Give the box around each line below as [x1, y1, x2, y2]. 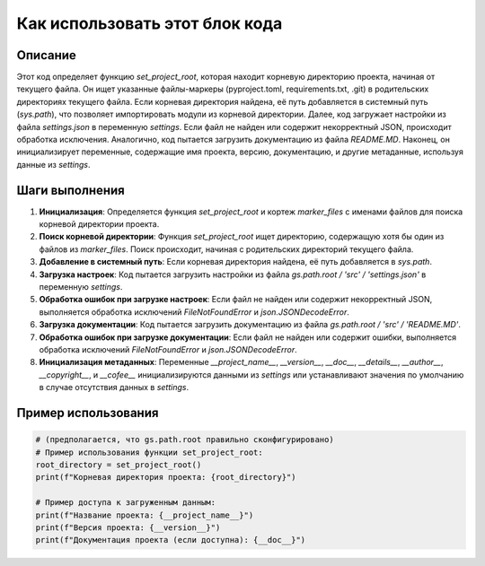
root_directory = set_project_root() [35, 459, 202, 470]
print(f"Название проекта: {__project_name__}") [35, 509, 254, 520]
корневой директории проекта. [39, 219, 160, 230]
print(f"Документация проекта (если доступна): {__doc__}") [35, 535, 306, 545]
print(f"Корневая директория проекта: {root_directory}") [35, 472, 296, 483]
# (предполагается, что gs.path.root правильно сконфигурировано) [35, 435, 334, 445]
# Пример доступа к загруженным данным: [35, 498, 216, 508]
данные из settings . [16, 159, 91, 170]
